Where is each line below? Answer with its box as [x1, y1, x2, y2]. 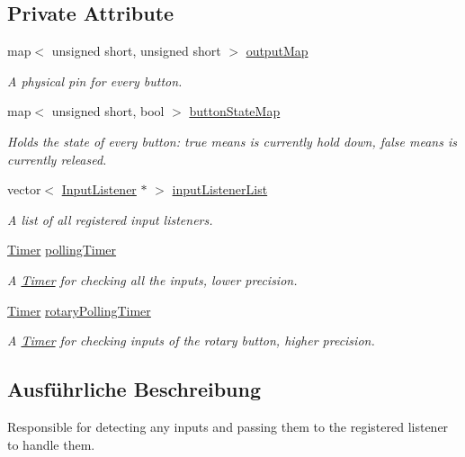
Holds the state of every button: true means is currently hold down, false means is [7, 131, 457, 150]
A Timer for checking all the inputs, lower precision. [7, 270, 298, 289]
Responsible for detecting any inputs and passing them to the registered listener [7, 417, 449, 435]
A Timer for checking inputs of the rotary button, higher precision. [7, 331, 375, 350]
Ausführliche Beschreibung [7, 375, 261, 403]
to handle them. [7, 435, 95, 453]
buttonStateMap [189, 102, 281, 121]
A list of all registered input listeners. [7, 210, 213, 228]
